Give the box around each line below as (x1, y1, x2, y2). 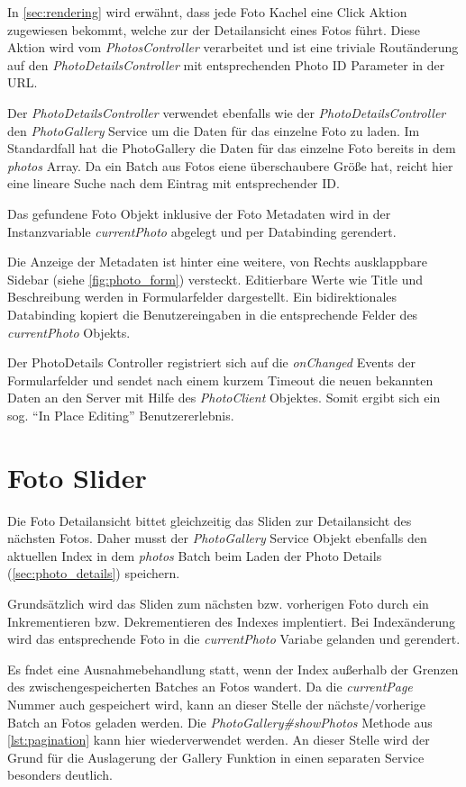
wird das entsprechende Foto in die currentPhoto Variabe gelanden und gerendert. (7, 629, 461, 648)
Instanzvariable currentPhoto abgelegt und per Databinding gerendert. (7, 222, 397, 240)
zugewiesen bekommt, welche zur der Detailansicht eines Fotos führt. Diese (7, 20, 420, 39)
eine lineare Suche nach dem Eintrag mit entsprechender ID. (7, 174, 340, 193)
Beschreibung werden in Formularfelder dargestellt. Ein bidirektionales (7, 287, 397, 306)
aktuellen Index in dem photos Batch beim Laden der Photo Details (7, 546, 382, 565)
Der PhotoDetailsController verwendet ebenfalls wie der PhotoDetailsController (7, 103, 446, 122)
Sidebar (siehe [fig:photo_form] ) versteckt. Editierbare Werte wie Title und (7, 269, 424, 288)
